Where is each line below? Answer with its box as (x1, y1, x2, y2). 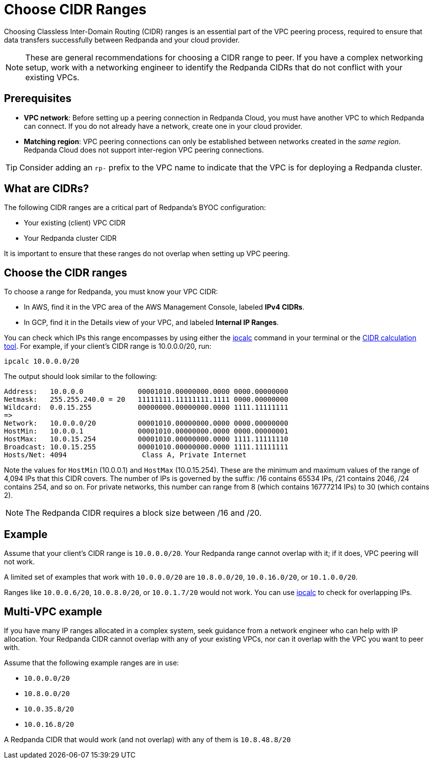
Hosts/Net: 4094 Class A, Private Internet (4, 451, 247, 459)
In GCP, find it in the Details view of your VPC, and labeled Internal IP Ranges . (24, 318, 279, 327)
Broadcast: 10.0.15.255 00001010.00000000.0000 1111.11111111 (4, 443, 289, 451)
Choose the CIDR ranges (4, 266, 127, 279)
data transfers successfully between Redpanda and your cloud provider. (4, 35, 240, 44)
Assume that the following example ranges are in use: (4, 658, 179, 667)
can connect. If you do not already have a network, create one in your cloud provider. (24, 121, 303, 130)
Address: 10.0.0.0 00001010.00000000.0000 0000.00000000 (4, 387, 289, 396)
